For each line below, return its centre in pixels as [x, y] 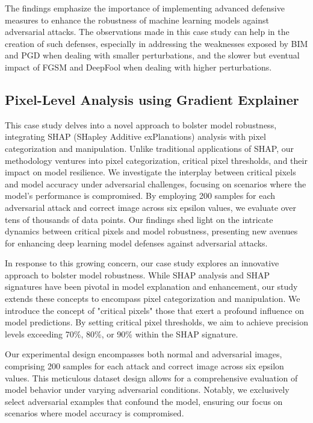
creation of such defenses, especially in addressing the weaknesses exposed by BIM [156, 43]
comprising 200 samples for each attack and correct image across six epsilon [144, 366]
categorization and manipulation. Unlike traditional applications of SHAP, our [149, 148]
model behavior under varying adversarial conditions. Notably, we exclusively [147, 390]
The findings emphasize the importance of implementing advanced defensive [145, 8]
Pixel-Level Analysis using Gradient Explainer [152, 99]
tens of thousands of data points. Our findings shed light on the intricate [139, 219]
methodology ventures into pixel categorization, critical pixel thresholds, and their [156, 160]
